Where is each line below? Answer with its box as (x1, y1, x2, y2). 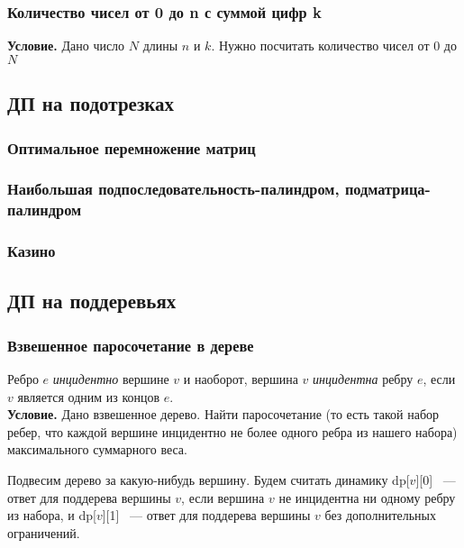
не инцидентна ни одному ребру (278, 488, 456, 507)
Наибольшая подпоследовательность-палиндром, (7, 178, 340, 200)
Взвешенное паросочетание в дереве (7, 333, 254, 356)
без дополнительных (324, 506, 436, 525)
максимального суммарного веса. (7, 440, 187, 459)
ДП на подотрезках (7, 89, 175, 117)
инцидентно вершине (52, 370, 169, 388)
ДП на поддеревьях (7, 287, 177, 315)
